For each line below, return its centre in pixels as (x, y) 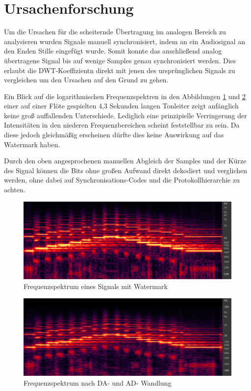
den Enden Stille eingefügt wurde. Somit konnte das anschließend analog (113, 51)
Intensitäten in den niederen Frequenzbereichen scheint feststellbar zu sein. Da (122, 125)
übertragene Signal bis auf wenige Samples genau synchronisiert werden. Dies (120, 60)
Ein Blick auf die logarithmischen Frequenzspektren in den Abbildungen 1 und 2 (125, 96)
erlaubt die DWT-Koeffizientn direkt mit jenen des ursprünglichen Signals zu (120, 70)
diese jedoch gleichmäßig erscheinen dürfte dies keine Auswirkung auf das (114, 135)
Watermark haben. (32, 144)
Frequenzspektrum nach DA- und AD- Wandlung (98, 382)
